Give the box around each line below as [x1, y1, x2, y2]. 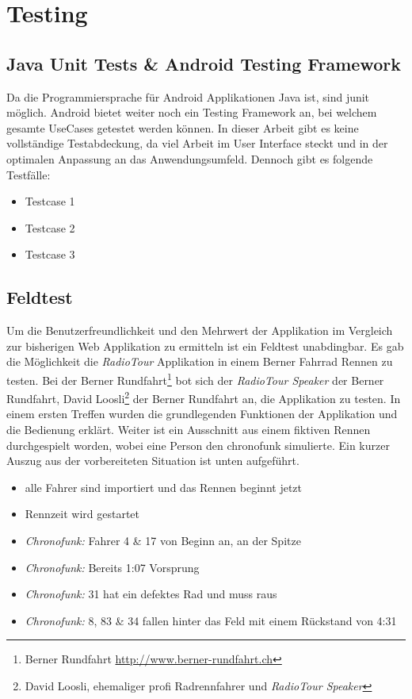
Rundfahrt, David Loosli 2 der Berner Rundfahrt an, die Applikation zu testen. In [6, 388, 401, 406]
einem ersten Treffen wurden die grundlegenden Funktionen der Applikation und [6, 405, 398, 422]
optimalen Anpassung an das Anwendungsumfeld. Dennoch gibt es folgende [6, 150, 373, 167]
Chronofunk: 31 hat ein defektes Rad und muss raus [25, 586, 277, 602]
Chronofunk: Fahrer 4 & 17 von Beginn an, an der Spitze [25, 532, 301, 548]
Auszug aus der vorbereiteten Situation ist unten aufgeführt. [6, 452, 299, 469]
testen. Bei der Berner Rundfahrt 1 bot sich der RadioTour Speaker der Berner [6, 369, 384, 388]
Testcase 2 [25, 219, 75, 236]
